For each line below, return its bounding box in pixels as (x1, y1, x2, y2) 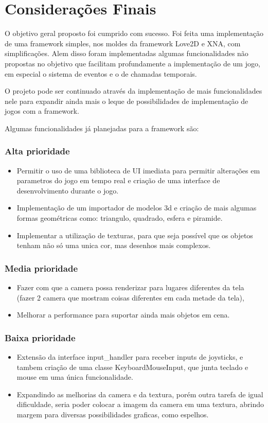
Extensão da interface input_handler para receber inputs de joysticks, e (16, 351, 243, 362)
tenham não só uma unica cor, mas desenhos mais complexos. (16, 240, 211, 251)
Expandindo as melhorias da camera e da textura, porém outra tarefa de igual (16, 389, 263, 399)
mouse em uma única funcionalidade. (16, 372, 133, 382)
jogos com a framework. (5, 105, 79, 116)
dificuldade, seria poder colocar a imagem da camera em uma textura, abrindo (16, 399, 264, 410)
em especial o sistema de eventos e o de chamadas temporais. (5, 68, 197, 79)
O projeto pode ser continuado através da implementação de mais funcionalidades (5, 85, 262, 96)
